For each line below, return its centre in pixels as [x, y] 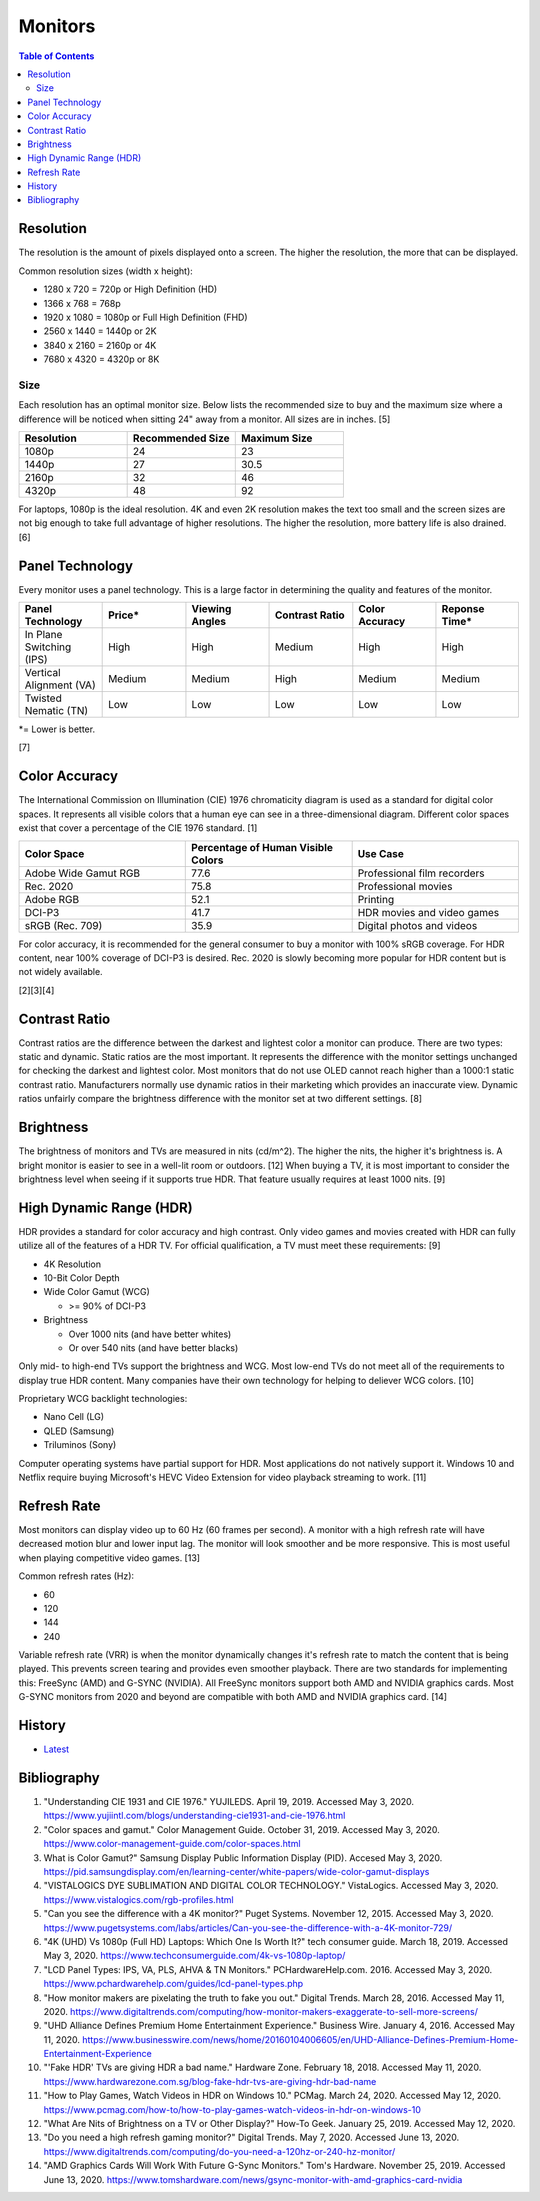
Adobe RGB [52, 899]
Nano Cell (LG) [74, 1417]
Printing [376, 899]
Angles [209, 622]
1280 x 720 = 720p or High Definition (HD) [130, 289]
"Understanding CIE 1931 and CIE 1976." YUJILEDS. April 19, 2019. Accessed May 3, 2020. [229, 1802]
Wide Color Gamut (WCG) [96, 1292]
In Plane [43, 635]
